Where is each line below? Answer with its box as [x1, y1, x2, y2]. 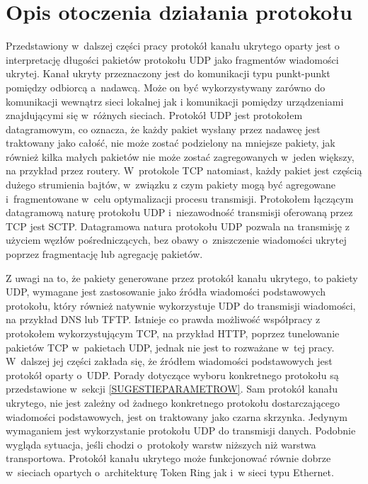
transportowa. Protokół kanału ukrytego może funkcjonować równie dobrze [6, 451, 331, 466]
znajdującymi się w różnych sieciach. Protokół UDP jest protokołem [6, 108, 303, 123]
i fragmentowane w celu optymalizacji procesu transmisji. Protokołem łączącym [6, 191, 354, 206]
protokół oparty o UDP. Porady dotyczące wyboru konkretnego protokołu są [6, 367, 339, 382]
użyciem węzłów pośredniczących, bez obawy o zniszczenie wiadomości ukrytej [6, 232, 347, 247]
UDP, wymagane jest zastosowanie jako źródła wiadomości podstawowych [6, 284, 326, 299]
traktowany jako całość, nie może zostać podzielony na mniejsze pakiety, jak [6, 135, 335, 150]
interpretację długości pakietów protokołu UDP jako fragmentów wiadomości [6, 52, 339, 67]
